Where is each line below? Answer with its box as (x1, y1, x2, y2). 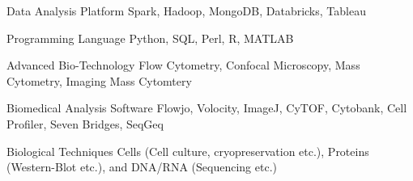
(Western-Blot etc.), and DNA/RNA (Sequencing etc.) (6, 158, 277, 175)
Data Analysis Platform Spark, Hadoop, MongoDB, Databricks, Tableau (6, 2, 366, 19)
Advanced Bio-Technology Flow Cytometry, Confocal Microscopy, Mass (6, 57, 360, 74)
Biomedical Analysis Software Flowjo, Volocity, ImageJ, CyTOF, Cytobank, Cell (6, 99, 407, 116)
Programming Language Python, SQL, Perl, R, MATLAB (6, 29, 294, 46)
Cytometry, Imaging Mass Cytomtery (6, 72, 192, 89)
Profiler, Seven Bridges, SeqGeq (6, 115, 164, 132)
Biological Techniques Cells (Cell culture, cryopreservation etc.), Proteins (6, 142, 369, 159)
